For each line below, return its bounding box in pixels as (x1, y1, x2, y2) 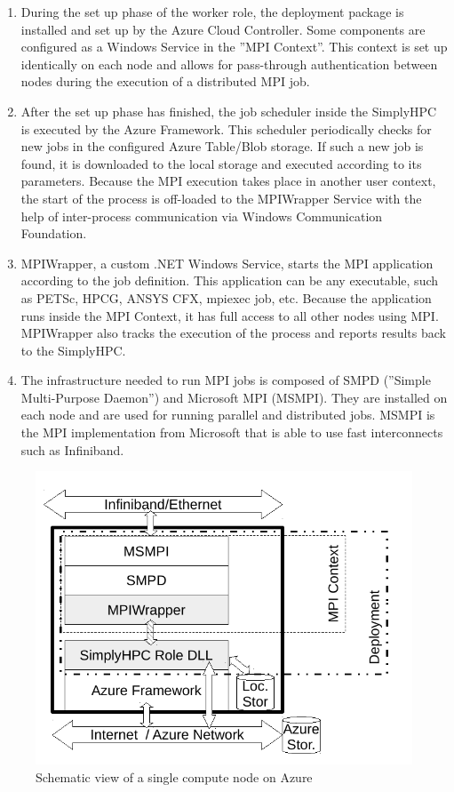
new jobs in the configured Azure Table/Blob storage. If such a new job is (20, 137, 424, 156)
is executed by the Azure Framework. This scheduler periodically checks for (20, 119, 432, 138)
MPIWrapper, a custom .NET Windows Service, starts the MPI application (20, 253, 434, 272)
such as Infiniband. (20, 440, 124, 459)
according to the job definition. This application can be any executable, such (20, 271, 439, 290)
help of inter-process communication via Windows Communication (20, 206, 383, 225)
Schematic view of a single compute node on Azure (36, 767, 313, 786)
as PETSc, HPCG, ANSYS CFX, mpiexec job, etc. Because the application (20, 288, 432, 307)
